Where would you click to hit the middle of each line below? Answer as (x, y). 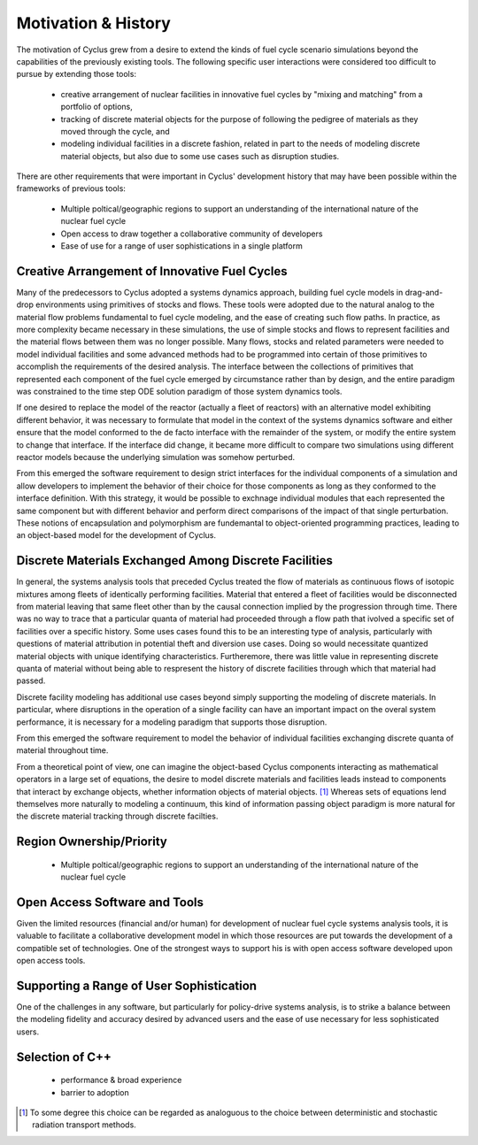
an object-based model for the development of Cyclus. (116, 535)
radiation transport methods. (84, 1125)
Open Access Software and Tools (110, 902)
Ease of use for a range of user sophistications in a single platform (181, 246)
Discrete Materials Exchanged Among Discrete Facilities (175, 561)
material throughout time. (62, 750)
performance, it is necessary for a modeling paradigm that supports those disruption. (172, 722)
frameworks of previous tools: (71, 188)
